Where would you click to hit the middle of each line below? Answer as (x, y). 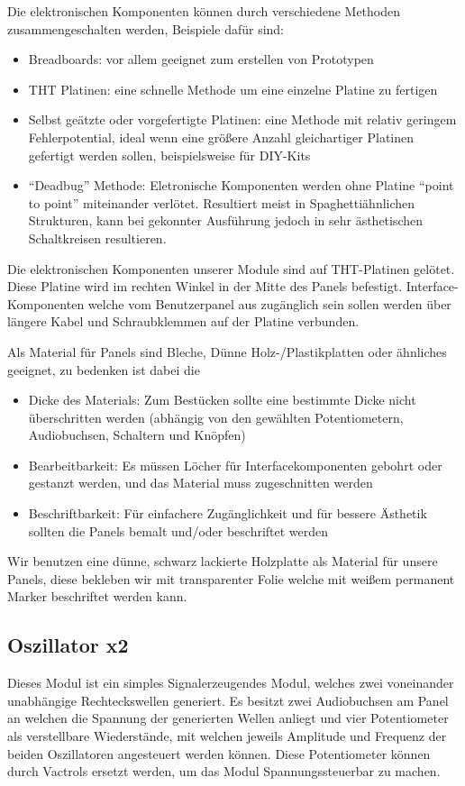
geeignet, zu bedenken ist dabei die (104, 369)
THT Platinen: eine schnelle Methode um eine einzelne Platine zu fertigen (233, 89)
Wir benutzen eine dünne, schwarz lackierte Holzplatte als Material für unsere (223, 561)
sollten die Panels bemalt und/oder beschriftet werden (178, 530)
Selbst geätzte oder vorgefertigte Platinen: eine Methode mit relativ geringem (242, 119)
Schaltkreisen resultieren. (97, 238)
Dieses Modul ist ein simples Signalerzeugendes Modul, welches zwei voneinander (231, 683)
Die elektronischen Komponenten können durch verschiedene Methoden (204, 11)
